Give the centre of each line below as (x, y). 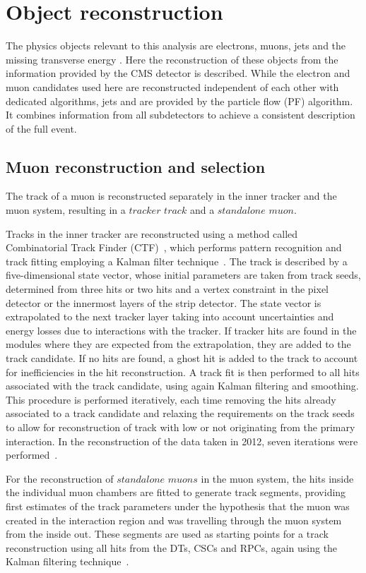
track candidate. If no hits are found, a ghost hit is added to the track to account (182, 358)
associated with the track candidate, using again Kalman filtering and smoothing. (182, 386)
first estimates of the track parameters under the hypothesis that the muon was (178, 506)
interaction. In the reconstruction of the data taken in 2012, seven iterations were (182, 441)
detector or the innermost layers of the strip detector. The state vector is (164, 302)
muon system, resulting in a (66, 210)
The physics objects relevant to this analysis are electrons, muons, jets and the (176, 46)
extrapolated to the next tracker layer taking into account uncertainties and (170, 316)
